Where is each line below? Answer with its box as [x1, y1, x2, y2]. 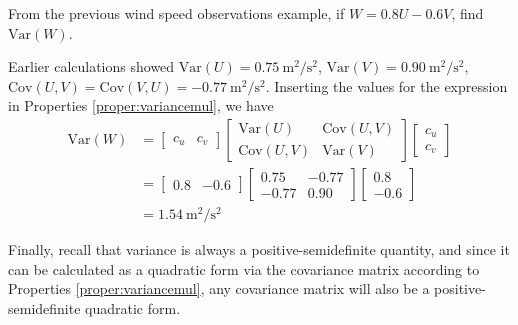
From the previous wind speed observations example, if [8, 3, 345, 23]
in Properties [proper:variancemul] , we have [8, 95, 274, 116]
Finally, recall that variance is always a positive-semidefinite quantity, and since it [8, 239, 510, 260]
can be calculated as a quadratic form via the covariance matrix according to [8, 258, 480, 279]
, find [451, 3, 484, 23]
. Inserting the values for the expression [265, 75, 508, 96]
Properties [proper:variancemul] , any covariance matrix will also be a [8, 278, 430, 299]
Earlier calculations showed [8, 56, 175, 77]
